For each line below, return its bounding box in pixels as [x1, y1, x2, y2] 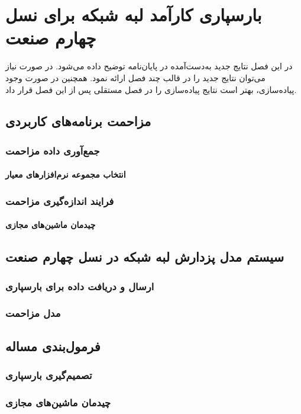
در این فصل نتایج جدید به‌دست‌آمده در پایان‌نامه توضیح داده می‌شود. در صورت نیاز [5, 60, 293, 72]
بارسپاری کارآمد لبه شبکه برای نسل [5, 2, 262, 27]
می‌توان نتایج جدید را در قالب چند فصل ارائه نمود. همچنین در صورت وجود [5, 71, 266, 84]
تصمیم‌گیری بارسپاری [5, 368, 92, 383]
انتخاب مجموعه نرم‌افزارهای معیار [5, 168, 126, 181]
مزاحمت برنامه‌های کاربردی [5, 112, 151, 130]
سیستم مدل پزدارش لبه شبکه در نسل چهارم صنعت [5, 248, 284, 266]
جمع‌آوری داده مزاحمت [5, 143, 100, 158]
